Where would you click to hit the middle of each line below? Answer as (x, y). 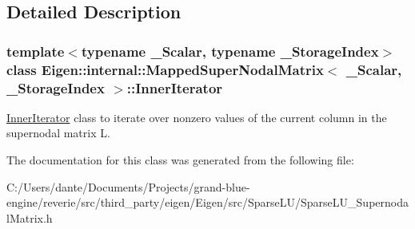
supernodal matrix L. (58, 133)
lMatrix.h (30, 217)
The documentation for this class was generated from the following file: (180, 160)
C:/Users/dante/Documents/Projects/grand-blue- (128, 186)
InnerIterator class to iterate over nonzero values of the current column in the (197, 117)
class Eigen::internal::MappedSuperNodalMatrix (165, 69)
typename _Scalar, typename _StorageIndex (230, 51)
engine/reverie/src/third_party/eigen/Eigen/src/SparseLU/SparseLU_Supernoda (207, 202)
